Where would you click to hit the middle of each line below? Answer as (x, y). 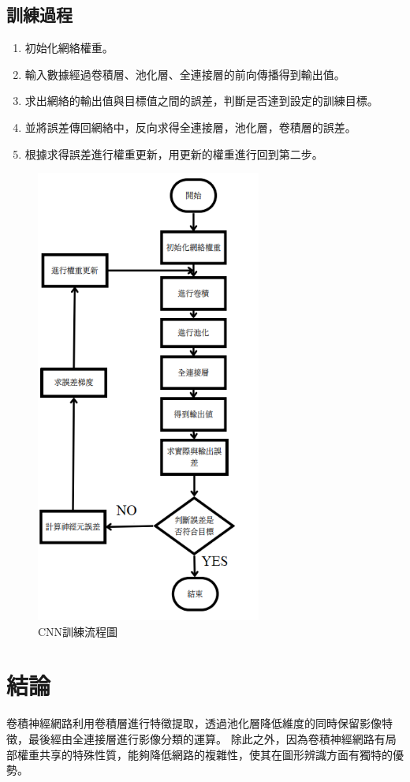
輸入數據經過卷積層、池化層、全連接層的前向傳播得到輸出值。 (185, 74)
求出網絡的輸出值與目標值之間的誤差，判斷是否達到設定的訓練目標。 (201, 101)
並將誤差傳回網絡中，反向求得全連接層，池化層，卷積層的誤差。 (190, 127)
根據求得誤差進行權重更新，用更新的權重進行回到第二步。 (174, 153)
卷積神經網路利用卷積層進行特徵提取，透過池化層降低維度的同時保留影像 (194, 723)
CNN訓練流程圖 (78, 631)
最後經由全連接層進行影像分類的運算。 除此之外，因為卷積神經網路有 (207, 739)
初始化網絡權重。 (69, 48)
